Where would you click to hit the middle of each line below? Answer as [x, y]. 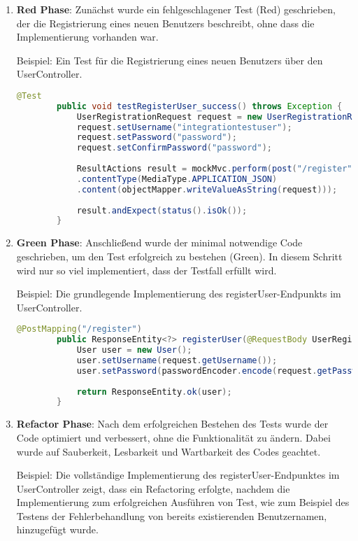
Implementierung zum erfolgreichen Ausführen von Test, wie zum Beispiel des [183, 502]
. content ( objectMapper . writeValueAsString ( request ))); [207, 189]
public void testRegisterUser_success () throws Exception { [200, 106]
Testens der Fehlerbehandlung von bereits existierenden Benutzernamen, [172, 515]
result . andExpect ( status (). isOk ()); [162, 210]
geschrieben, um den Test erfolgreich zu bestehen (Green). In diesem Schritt [179, 256]
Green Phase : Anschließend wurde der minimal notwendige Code [159, 243]
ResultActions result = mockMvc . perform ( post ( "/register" [214, 169]
